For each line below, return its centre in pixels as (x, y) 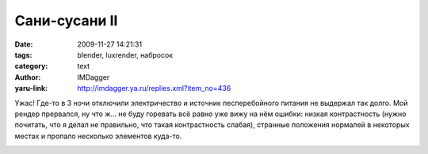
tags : (23, 54)
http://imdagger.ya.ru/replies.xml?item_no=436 (154, 88)
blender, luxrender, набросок (125, 54)
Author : (28, 77)
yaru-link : (31, 88)
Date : (24, 44)
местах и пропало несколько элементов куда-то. (98, 136)
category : (31, 66)
